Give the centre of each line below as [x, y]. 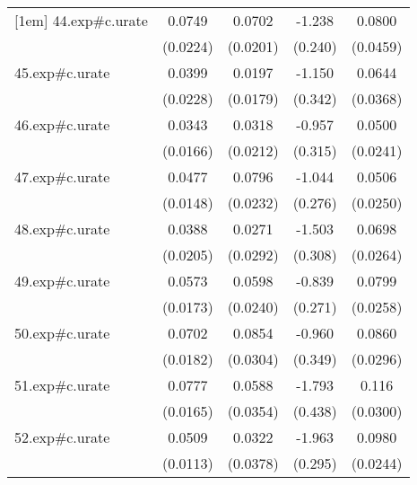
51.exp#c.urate [62, 385]
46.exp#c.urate [62, 124]
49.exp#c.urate [62, 281]
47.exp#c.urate [62, 176]
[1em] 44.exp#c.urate [81, 20]
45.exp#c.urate [62, 72]
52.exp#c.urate [62, 437]
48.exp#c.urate [62, 229]
